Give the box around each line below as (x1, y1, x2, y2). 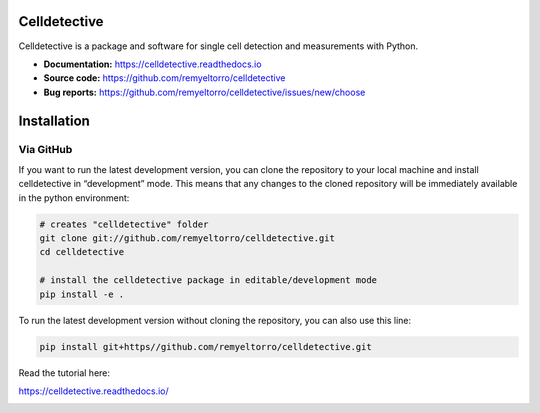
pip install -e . (39, 288, 125, 300)
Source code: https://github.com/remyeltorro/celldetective (43, 72, 286, 84)
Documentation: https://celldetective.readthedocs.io (43, 58, 262, 70)
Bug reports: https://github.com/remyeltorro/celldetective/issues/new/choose (43, 86, 366, 98)
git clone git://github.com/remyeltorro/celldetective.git (39, 233, 335, 244)
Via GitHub (18, 143, 73, 157)
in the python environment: (18, 191, 130, 204)
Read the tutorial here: (18, 366, 110, 379)
